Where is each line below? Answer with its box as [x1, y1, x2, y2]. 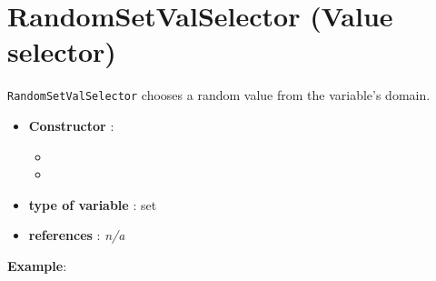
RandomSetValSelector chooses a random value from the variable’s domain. [7, 85, 431, 105]
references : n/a [28, 226, 125, 245]
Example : [7, 256, 67, 275]
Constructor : [28, 115, 114, 135]
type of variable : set [28, 195, 157, 214]
